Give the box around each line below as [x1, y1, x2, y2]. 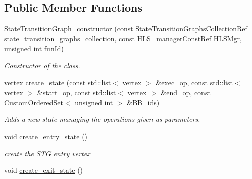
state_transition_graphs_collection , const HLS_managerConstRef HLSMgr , [4, 33, 242, 43]
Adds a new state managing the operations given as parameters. [4, 114, 200, 124]
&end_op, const [161, 87, 211, 98]
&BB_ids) [127, 97, 160, 107]
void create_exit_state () [4, 165, 83, 175]
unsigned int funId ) [4, 43, 64, 54]
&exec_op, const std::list [156, 77, 233, 87]
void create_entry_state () [4, 130, 88, 141]
